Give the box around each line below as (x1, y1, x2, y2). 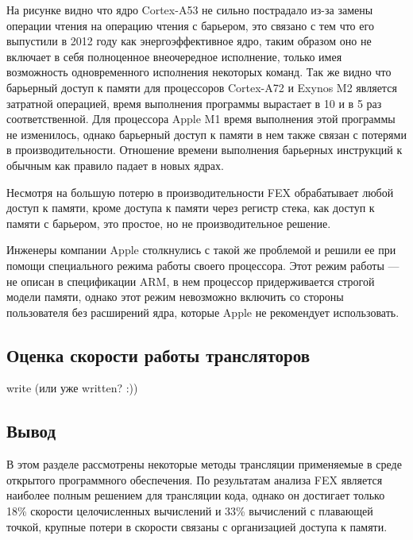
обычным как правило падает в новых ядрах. (6, 156, 224, 173)
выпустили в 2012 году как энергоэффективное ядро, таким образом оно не (6, 33, 372, 49)
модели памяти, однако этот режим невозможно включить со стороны (6, 288, 344, 305)
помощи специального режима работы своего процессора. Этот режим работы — (6, 256, 399, 273)
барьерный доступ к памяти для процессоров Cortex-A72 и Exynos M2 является (6, 79, 397, 95)
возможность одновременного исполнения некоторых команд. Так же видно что (6, 64, 392, 80)
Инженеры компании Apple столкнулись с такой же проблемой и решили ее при (6, 241, 396, 258)
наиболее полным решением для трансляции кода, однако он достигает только (6, 487, 385, 503)
